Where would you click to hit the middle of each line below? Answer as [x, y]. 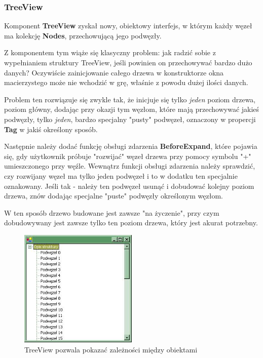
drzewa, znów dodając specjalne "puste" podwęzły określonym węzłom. [114, 196]
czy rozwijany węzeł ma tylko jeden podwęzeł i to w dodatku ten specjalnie [121, 175]
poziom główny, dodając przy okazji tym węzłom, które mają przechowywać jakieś [132, 109]
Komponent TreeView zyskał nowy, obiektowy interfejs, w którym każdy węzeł [128, 26]
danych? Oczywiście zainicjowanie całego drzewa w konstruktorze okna [114, 72]
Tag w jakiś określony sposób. [51, 129]
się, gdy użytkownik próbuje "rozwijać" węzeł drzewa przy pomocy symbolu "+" [128, 156]
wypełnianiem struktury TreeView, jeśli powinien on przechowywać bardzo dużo [128, 62]
